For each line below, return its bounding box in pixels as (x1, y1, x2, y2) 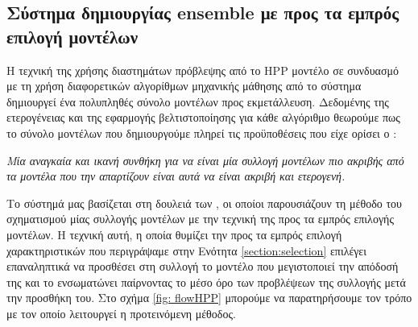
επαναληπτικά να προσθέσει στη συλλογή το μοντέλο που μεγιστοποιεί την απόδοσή (6, 258, 399, 275)
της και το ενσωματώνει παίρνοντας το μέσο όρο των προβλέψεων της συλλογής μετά (6, 273, 406, 290)
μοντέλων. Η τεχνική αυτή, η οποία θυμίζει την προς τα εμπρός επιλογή (6, 226, 342, 242)
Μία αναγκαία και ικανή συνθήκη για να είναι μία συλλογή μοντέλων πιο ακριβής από (6, 151, 404, 168)
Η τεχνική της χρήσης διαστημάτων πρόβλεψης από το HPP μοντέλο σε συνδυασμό (6, 61, 399, 78)
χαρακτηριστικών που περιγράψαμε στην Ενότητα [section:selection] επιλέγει (6, 242, 366, 259)
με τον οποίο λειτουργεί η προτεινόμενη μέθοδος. (6, 304, 236, 321)
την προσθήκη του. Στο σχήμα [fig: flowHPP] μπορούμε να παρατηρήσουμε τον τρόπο (6, 289, 412, 306)
